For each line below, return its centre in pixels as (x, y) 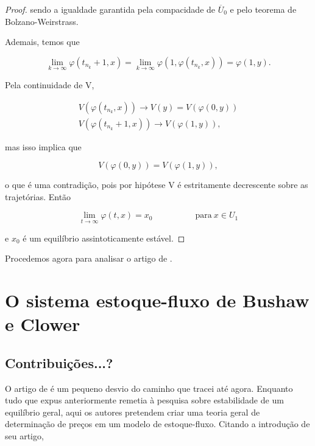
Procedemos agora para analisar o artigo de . (89, 258)
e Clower (43, 324)
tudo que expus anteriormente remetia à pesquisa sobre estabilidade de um (144, 400)
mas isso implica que (43, 146)
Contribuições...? (59, 362)
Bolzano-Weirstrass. (42, 21)
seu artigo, (24, 435)
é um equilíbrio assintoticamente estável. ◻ (104, 238)
